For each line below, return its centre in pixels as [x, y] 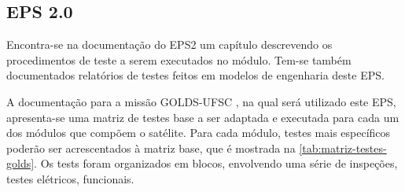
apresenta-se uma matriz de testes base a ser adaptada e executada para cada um [203, 117]
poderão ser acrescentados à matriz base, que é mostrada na [151, 148]
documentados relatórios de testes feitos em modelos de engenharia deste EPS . [195, 75]
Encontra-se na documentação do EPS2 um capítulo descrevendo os [169, 44]
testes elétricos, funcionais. [70, 178]
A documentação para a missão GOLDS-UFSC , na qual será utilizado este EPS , [201, 101]
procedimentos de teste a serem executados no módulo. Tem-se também [179, 59]
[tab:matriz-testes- [343, 148]
